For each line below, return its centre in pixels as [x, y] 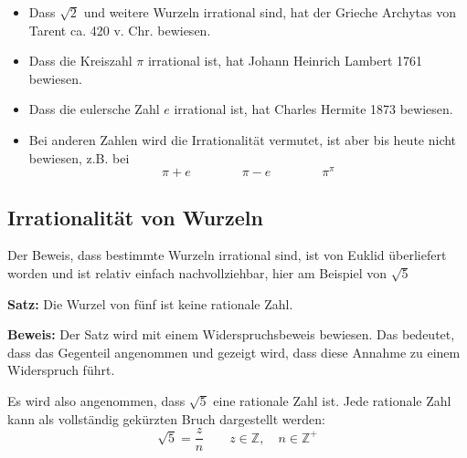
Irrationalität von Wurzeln [135, 217]
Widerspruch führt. [61, 370]
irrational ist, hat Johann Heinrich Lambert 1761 [285, 61]
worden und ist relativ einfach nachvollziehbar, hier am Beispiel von [197, 273]
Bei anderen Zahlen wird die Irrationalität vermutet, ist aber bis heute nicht [243, 139]
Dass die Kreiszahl [80, 61]
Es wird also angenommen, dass [96, 401]
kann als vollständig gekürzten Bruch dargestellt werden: [166, 418]
